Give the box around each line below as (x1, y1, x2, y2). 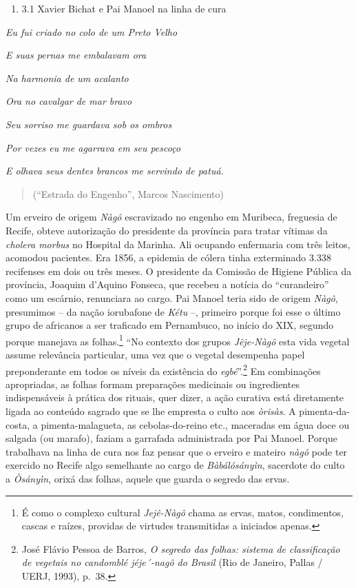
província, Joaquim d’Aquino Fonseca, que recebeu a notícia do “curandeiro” (6, 277, 329, 292)
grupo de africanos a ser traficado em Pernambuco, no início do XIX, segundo (6, 318, 334, 332)
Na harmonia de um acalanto (6, 70, 129, 85)
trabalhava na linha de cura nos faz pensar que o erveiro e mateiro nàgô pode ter (6, 444, 348, 458)
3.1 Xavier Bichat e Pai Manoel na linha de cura (21, 1, 227, 15)
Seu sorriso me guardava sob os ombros (6, 116, 172, 131)
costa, (6, 417, 30, 432)
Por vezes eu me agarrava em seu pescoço (6, 140, 181, 154)
